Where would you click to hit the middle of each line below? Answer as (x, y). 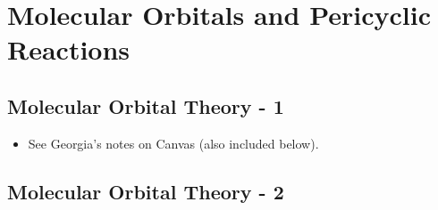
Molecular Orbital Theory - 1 (146, 105)
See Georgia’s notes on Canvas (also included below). (173, 143)
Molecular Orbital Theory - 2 (146, 191)
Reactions (69, 49)
